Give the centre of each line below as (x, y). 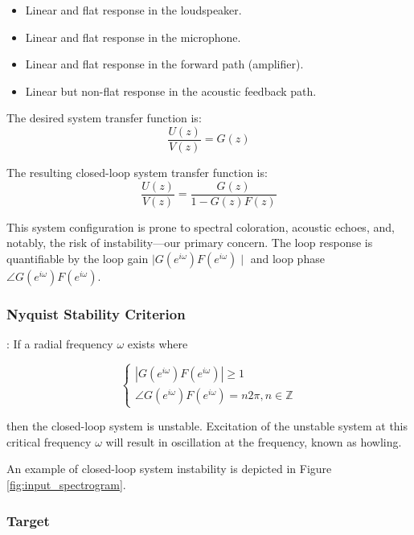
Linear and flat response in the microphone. (133, 37)
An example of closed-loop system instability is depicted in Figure (169, 469)
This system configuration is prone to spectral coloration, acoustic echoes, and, (201, 226)
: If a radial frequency (60, 344)
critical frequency (49, 441)
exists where (158, 344)
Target (28, 520)
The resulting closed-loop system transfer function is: (137, 173)
